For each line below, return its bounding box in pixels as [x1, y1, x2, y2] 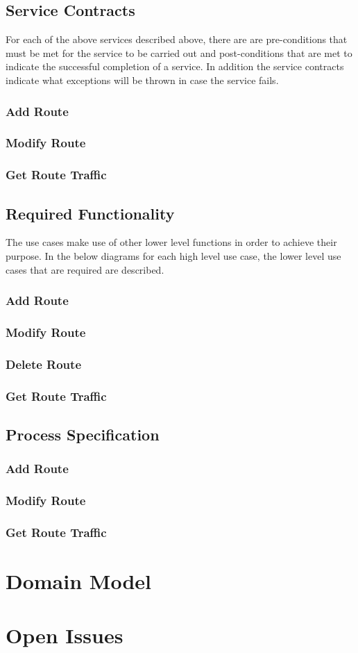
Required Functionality [6, 202, 175, 224]
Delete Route [6, 355, 82, 372]
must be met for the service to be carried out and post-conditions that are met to [6, 45, 352, 60]
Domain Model [6, 566, 151, 595]
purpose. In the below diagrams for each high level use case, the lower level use [6, 248, 341, 263]
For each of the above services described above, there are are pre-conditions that [6, 32, 348, 47]
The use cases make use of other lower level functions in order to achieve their [6, 235, 337, 249]
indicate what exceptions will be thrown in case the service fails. [6, 72, 279, 87]
